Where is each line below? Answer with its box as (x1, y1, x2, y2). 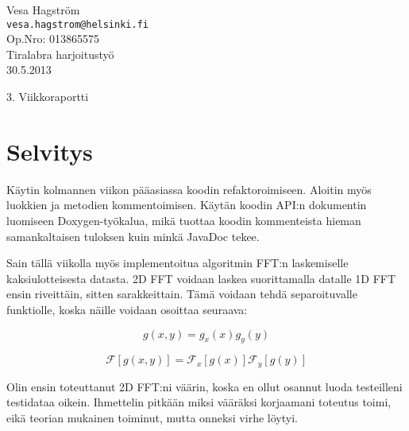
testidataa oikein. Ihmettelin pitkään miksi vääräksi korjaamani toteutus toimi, (6, 394, 392, 410)
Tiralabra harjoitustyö (6, 45, 114, 62)
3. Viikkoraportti (6, 88, 89, 105)
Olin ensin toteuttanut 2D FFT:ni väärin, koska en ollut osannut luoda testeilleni (6, 378, 403, 394)
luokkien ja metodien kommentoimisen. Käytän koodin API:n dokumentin (6, 196, 367, 213)
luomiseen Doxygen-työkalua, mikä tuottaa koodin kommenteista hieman (6, 212, 361, 228)
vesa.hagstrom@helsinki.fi (6, 18, 149, 30)
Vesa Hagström (6, 2, 80, 17)
